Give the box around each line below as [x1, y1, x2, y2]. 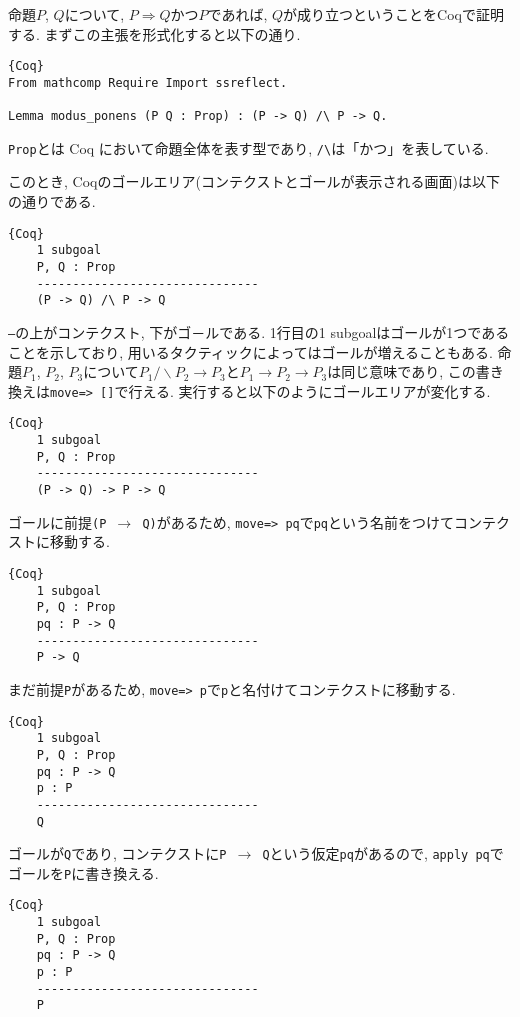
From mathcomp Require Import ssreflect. [8, 75, 288, 90]
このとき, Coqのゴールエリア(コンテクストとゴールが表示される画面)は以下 [8, 171, 500, 192]
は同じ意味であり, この [327, 361, 476, 382]
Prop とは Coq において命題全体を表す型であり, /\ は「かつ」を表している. [8, 137, 489, 158]
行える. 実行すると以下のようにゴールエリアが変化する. [128, 380, 491, 401]
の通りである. [8, 191, 96, 212]
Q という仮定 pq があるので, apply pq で [262, 843, 504, 864]
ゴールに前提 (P [8, 511, 107, 532]
